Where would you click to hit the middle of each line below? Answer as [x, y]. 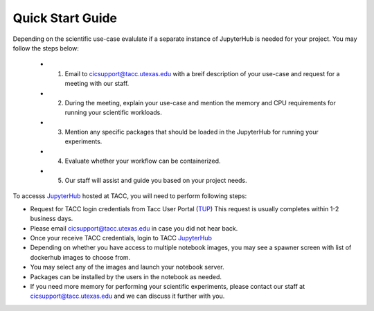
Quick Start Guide [65, 18]
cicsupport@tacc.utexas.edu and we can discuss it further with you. [127, 296]
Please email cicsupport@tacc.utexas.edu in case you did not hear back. [134, 228]
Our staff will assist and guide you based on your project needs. [156, 181]
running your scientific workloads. [113, 113]
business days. [52, 219]
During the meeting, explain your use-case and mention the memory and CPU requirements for [200, 103]
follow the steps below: [46, 48]
